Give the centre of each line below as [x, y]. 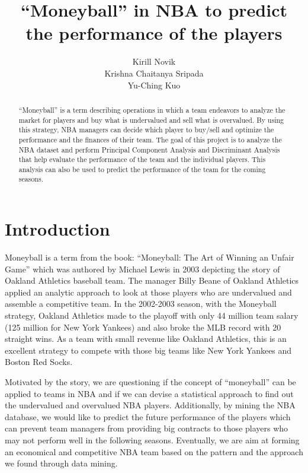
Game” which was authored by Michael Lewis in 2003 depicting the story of [142, 269]
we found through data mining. [61, 463]
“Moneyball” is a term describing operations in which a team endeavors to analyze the [152, 109]
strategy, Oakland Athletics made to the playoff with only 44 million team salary [152, 315]
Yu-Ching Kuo [154, 85]
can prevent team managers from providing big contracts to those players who [147, 428]
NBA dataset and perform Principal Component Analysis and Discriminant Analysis [149, 149]
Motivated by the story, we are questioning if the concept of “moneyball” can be [150, 382]
